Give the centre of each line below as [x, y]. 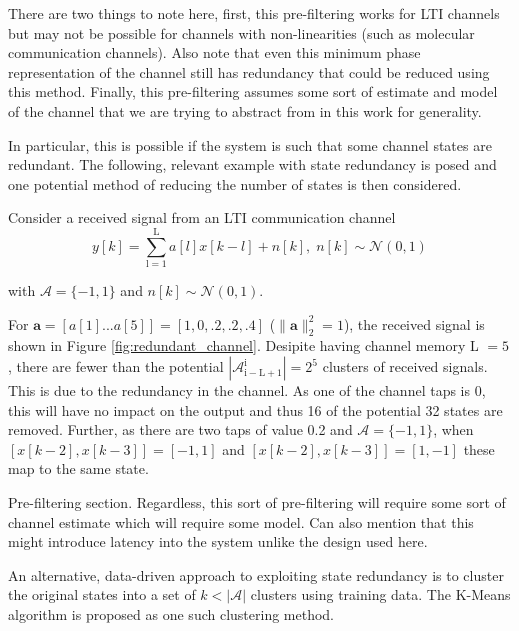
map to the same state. [78, 468]
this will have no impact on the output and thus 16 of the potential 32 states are [255, 409]
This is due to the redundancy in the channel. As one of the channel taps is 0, [247, 390]
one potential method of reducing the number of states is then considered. [235, 183]
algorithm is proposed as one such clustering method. [171, 613]
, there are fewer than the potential [116, 366]
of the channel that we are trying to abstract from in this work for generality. [245, 110]
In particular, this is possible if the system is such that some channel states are [250, 144]
